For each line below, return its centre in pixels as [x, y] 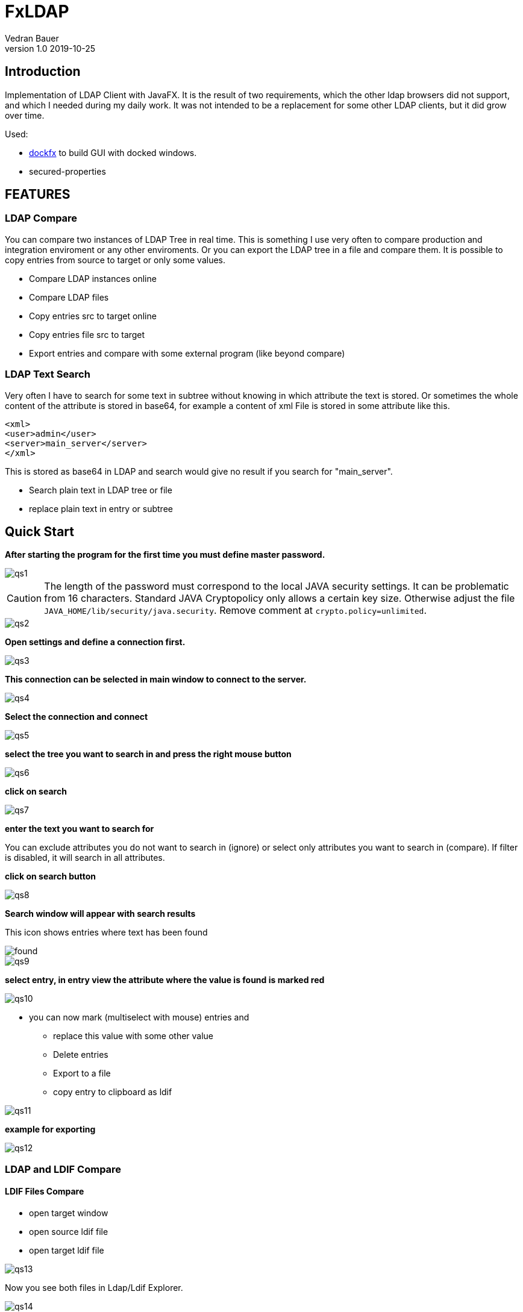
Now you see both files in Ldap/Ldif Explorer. [94, 1288]
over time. [25, 115]
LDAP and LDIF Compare [63, 1169]
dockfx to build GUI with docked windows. [113, 152]
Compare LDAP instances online [93, 278]
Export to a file [82, 1073]
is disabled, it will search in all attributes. [85, 858]
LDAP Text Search [48, 374]
